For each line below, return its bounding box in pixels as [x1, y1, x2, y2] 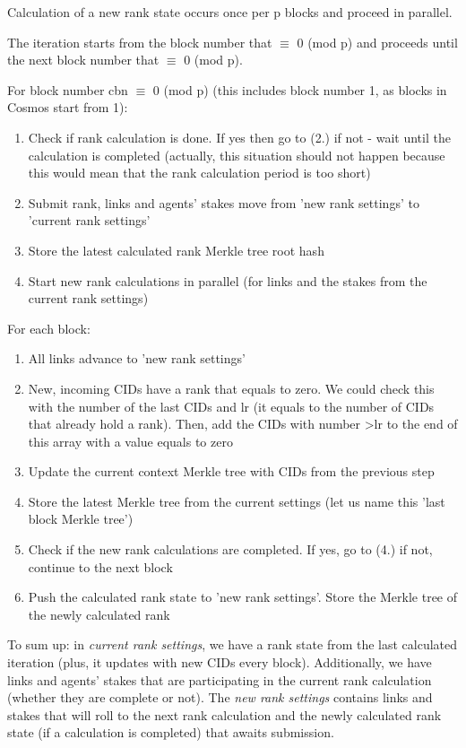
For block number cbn [7, 80, 128, 99]
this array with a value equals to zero [28, 431, 233, 450]
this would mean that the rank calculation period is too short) [28, 163, 371, 182]
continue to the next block [28, 557, 173, 576]
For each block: [7, 318, 91, 337]
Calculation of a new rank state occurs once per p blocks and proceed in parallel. [7, 3, 453, 21]
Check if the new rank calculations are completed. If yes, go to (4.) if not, [28, 540, 433, 559]
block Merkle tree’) [28, 509, 134, 528]
